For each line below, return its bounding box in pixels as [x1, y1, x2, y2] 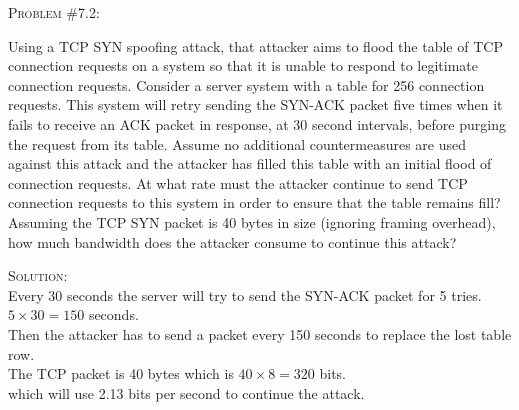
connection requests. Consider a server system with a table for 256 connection [8, 74, 485, 95]
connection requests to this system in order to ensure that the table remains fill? [8, 192, 501, 213]
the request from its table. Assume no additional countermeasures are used [8, 133, 467, 154]
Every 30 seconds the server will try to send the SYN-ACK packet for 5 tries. [8, 284, 482, 305]
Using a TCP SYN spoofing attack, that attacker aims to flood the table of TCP [8, 35, 503, 56]
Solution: [8, 265, 68, 286]
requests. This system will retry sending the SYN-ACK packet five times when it [8, 94, 503, 115]
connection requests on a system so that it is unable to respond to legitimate [8, 55, 478, 76]
